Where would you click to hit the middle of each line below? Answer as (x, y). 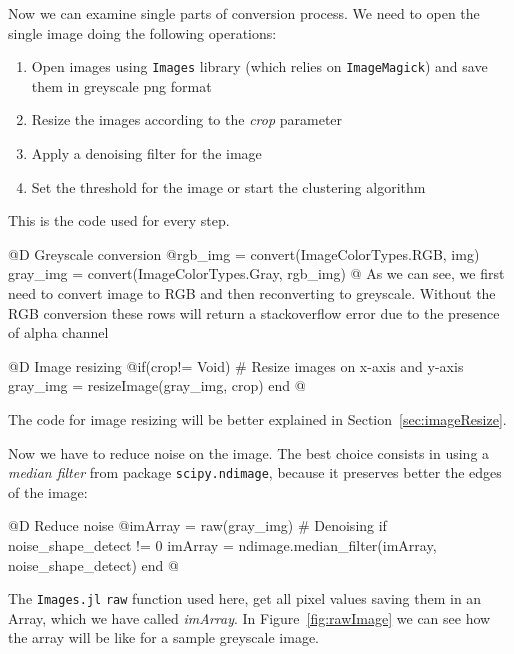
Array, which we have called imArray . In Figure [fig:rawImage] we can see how (249, 617)
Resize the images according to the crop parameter (187, 119)
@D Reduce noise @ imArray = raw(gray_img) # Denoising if (197, 525)
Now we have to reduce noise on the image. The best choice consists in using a (249, 452)
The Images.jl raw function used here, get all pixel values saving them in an (245, 598)
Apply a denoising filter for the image (146, 153)
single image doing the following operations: (142, 32)
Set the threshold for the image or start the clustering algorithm (228, 186)
